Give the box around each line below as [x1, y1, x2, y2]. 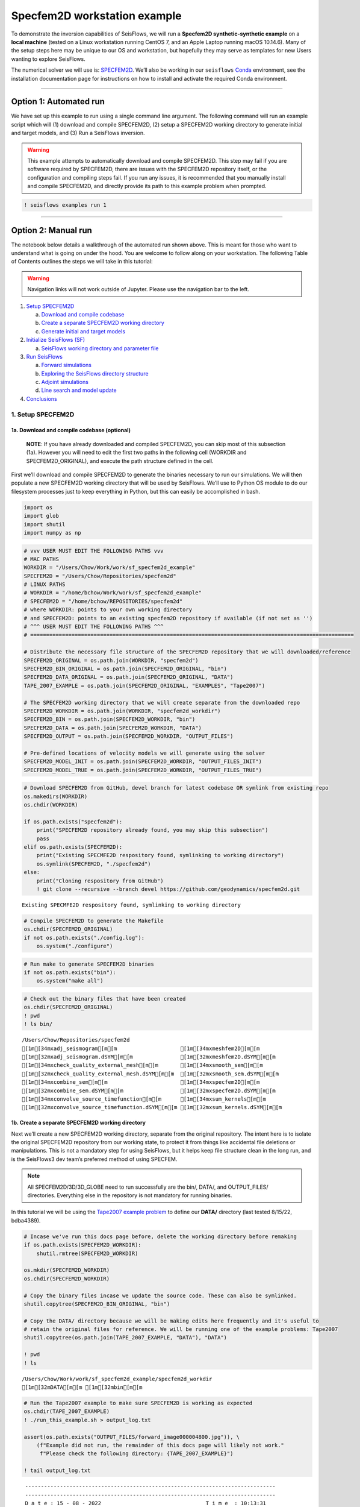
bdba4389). [11, 1216, 41, 1224]
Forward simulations [41, 362, 92, 369]
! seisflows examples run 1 [23, 202, 107, 209]
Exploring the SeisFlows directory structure [41, 370, 149, 377]
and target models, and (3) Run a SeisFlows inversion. [11, 130, 145, 137]
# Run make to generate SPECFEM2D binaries [23, 960, 155, 967]
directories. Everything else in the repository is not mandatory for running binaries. [27, 1192, 232, 1199]
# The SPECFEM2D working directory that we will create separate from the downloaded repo [23, 699, 300, 706]
